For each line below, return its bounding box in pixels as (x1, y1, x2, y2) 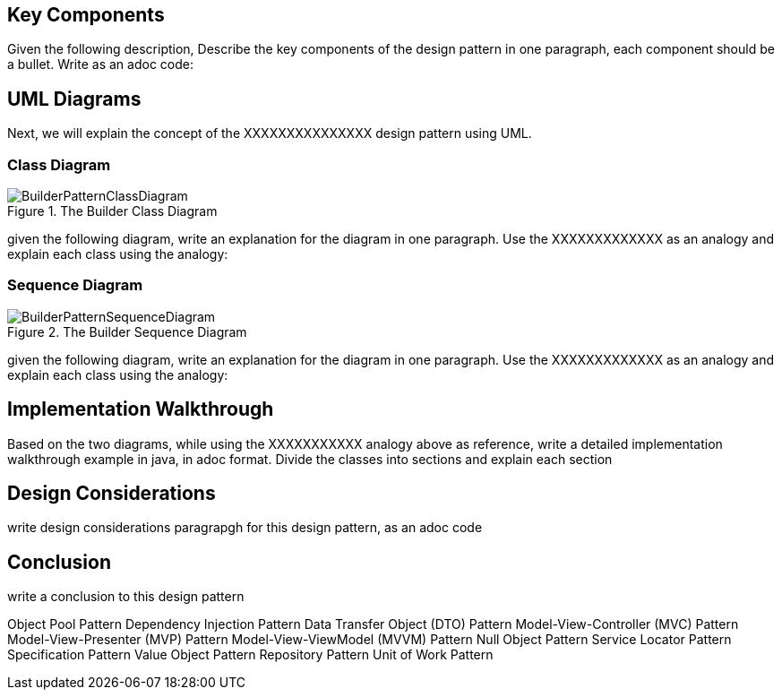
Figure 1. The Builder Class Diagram (7, 203, 218, 219)
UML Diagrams (7, 87, 142, 110)
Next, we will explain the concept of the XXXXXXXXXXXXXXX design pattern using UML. (7, 125, 532, 142)
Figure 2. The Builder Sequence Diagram (7, 323, 247, 340)
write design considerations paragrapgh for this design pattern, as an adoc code (7, 520, 483, 536)
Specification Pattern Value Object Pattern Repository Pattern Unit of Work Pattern (7, 647, 494, 663)
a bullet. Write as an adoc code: (7, 56, 193, 73)
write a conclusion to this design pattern (7, 589, 245, 605)
